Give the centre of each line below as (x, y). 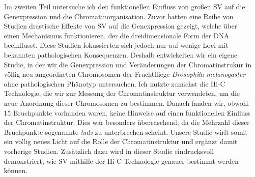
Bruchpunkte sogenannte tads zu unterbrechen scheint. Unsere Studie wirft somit (126, 132)
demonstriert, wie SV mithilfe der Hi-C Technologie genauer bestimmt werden (121, 161)
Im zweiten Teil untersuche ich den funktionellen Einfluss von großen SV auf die (125, 6)
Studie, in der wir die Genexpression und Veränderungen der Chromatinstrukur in (128, 64)
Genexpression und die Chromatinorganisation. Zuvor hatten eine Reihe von (119, 16)
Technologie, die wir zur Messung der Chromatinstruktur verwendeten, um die (122, 93)
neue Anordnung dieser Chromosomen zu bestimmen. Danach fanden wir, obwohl (127, 103)
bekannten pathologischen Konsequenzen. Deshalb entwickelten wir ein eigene (121, 54)
